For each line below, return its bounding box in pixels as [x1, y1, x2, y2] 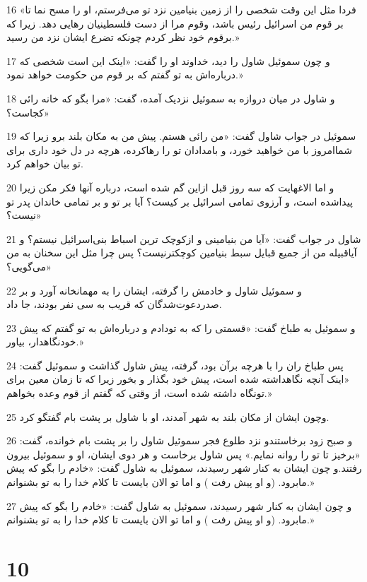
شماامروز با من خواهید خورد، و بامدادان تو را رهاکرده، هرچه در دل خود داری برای [6, 142, 352, 157]
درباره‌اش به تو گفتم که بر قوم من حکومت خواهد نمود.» [6, 67, 243, 82]
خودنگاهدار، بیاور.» [6, 334, 84, 349]
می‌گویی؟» [6, 259, 52, 273]
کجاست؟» [6, 105, 49, 119]
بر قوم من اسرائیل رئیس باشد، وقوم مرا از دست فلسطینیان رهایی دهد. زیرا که [6, 16, 344, 30]
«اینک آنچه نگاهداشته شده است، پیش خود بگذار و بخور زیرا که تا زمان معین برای [6, 372, 350, 386]
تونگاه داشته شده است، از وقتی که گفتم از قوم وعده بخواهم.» [6, 386, 272, 400]
